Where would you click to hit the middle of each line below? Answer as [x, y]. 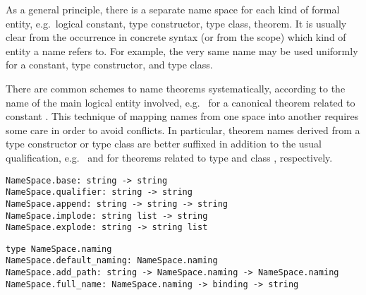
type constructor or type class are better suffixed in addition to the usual [164, 144]
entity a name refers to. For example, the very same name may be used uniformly [182, 50]
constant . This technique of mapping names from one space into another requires [182, 116]
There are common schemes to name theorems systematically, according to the [176, 88]
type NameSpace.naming [59, 249]
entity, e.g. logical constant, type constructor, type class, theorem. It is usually [176, 23]
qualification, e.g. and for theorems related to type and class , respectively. [169, 157]
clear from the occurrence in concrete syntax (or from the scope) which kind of [176, 37]
